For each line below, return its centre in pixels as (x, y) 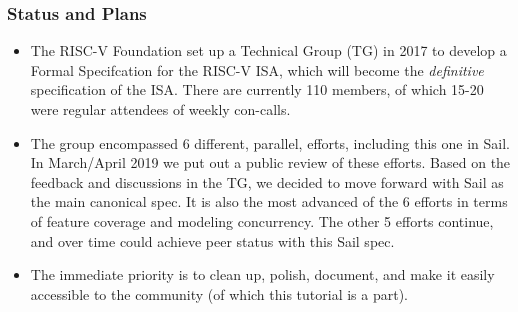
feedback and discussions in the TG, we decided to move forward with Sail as (267, 181)
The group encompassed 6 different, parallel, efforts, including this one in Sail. (270, 142)
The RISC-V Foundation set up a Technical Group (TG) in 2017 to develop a (268, 50)
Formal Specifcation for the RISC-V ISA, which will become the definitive (257, 69)
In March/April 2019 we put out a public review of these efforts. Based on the (270, 162)
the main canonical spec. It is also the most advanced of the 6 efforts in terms (269, 201)
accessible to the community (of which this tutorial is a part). (219, 293)
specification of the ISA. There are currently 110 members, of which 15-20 (257, 89)
